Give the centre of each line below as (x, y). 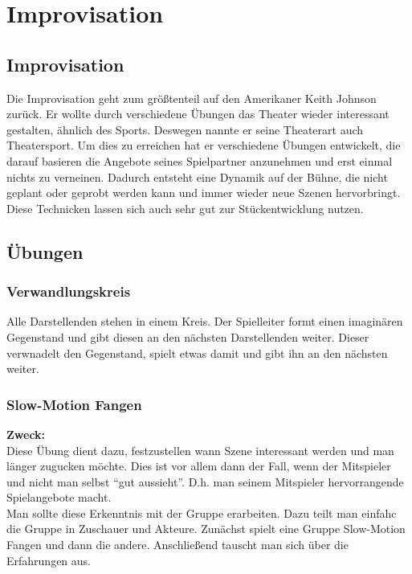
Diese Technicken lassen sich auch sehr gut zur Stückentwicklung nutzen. (185, 208)
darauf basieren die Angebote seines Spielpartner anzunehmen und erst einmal (200, 160)
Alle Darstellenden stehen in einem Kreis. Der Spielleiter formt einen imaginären (205, 321)
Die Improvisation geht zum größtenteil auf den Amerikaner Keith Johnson (192, 98)
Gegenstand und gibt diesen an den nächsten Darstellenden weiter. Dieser (188, 336)
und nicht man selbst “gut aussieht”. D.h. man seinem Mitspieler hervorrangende (205, 481)
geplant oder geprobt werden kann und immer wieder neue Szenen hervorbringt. (204, 193)
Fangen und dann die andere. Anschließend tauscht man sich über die (177, 545)
